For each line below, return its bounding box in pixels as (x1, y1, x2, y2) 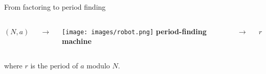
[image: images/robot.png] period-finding (62, 26, 207, 36)
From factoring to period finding (4, 2, 106, 12)
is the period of (30, 60, 78, 70)
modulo (86, 60, 110, 70)
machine (62, 36, 92, 46)
